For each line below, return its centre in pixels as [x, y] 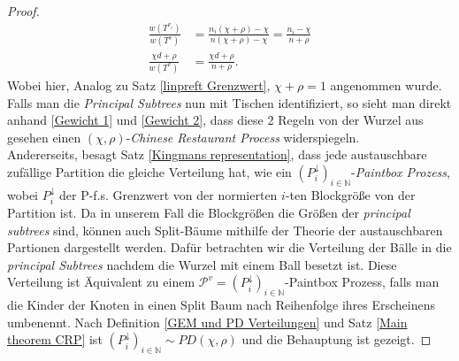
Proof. [23, 11]
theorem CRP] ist [55, 339]
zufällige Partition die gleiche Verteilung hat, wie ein [149, 171]
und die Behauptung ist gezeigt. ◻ [337, 339]
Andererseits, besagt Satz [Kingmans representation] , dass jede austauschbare [217, 154]
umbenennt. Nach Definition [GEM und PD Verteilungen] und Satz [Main [207, 322]
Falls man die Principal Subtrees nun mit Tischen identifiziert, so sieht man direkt [229, 102]
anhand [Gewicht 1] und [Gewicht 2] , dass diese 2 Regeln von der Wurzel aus [215, 120]
